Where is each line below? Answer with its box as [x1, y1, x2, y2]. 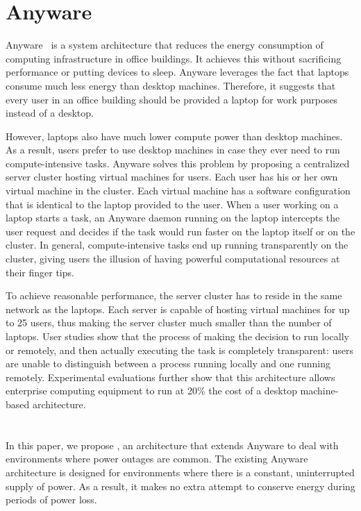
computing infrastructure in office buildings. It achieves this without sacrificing [6, 51, 342, 65]
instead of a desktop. [6, 106, 94, 120]
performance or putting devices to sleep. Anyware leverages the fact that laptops [6, 65, 349, 79]
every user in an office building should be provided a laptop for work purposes [6, 92, 338, 106]
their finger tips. [6, 265, 74, 279]
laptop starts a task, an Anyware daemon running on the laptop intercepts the [6, 210, 340, 225]
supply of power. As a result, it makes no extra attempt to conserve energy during [6, 478, 355, 493]
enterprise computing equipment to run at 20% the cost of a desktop [6, 383, 297, 398]
